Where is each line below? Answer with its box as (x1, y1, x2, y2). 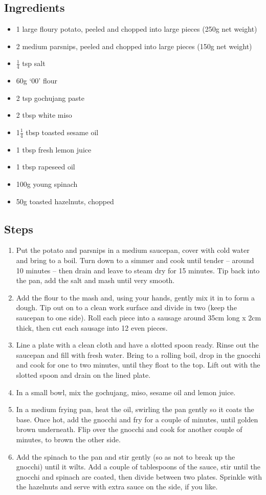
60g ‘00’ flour (16, 75, 57, 86)
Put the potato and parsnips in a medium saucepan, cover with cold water (16, 245, 250, 255)
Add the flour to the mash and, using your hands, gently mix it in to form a (16, 292, 255, 303)
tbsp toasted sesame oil (26, 127, 99, 137)
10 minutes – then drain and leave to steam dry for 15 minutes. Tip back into (16, 265, 260, 275)
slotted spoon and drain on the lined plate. (16, 369, 151, 380)
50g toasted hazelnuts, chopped (16, 196, 114, 206)
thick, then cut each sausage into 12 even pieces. (16, 322, 168, 333)
